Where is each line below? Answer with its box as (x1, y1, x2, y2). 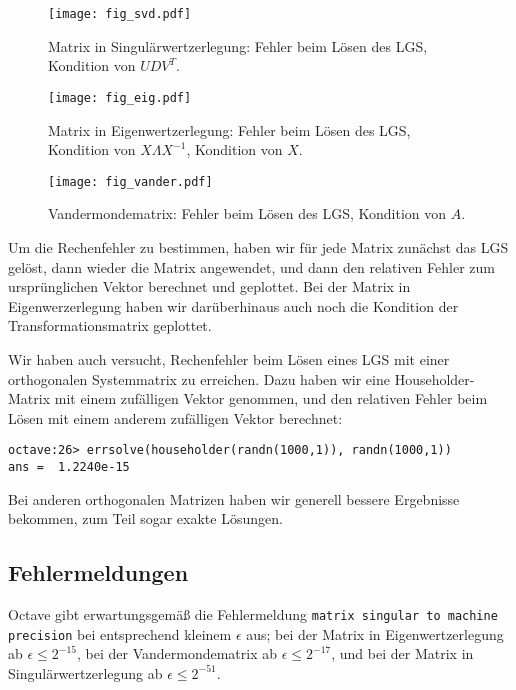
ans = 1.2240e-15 (8, 459, 130, 474)
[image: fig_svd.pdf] (48, 7, 192, 21)
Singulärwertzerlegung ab (8, 662, 163, 683)
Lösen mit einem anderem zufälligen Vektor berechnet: (8, 407, 343, 428)
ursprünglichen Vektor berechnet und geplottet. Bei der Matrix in (8, 276, 411, 297)
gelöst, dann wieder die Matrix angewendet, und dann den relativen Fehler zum (8, 256, 495, 277)
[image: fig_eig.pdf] (48, 90, 192, 105)
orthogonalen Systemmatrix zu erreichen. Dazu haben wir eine (8, 368, 390, 389)
